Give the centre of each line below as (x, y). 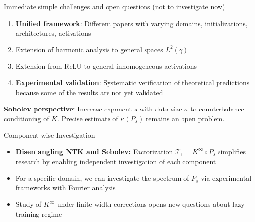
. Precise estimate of (88, 118)
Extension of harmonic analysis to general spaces (89, 49)
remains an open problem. (185, 118)
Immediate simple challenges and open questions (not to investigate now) (115, 6)
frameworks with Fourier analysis (66, 187)
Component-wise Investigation (50, 135)
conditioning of (27, 118)
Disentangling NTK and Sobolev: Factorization (94, 151)
